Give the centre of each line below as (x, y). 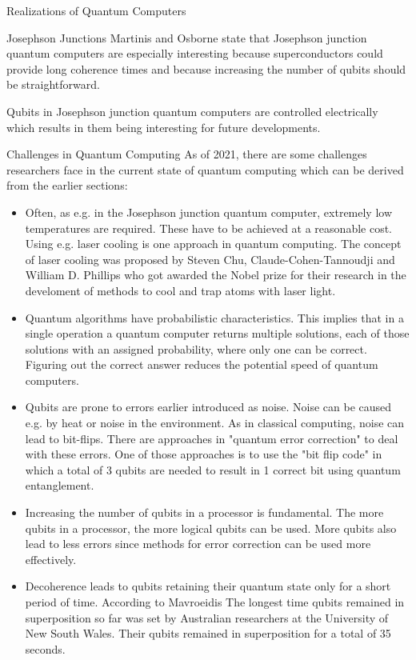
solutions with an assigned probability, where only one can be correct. (196, 348)
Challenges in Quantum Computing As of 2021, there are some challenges (187, 154)
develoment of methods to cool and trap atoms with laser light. (180, 290)
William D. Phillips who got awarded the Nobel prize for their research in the (216, 275)
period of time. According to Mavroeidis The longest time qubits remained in (215, 602)
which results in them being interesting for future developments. (164, 127)
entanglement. (60, 485)
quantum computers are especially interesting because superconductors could (195, 53)
